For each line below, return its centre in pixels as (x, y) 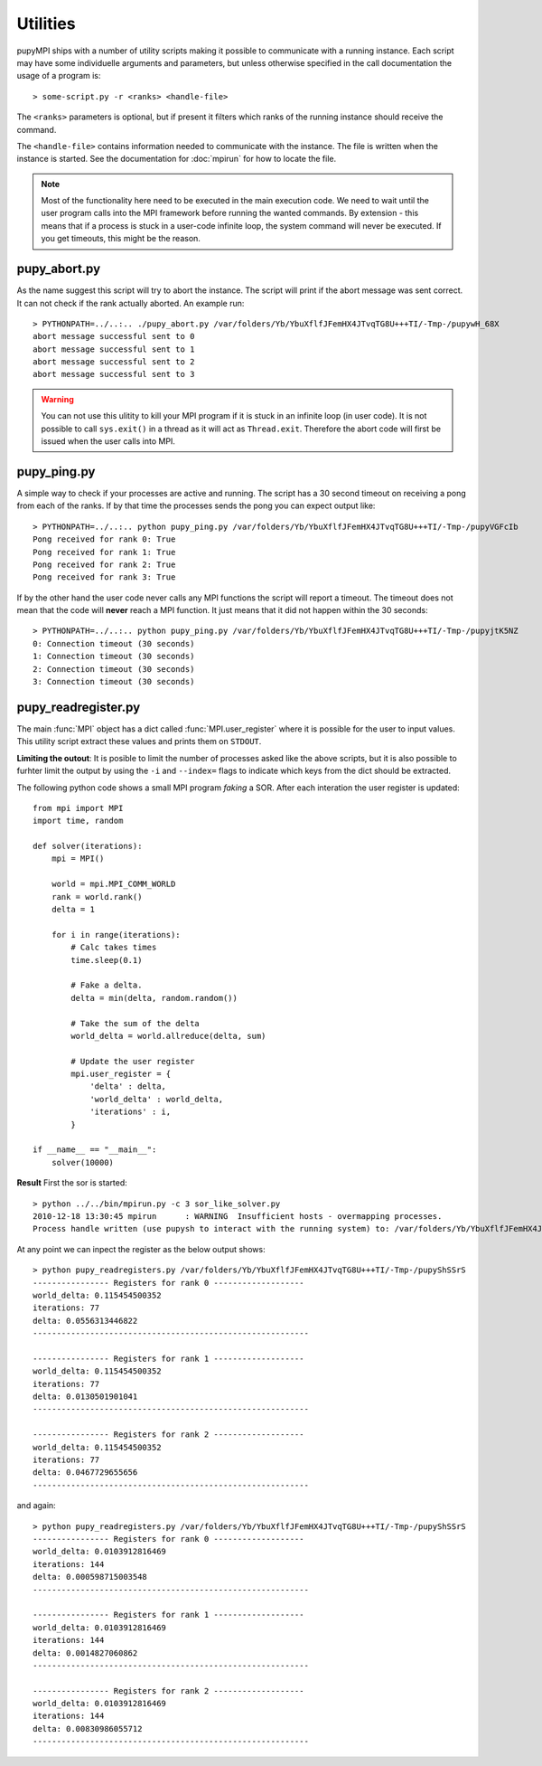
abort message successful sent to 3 (114, 374)
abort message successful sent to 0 (114, 336)
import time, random (78, 821)
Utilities (46, 24)
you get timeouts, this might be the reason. (121, 239)
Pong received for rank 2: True (104, 564)
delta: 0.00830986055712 (88, 1728)
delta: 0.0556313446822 (85, 1321)
